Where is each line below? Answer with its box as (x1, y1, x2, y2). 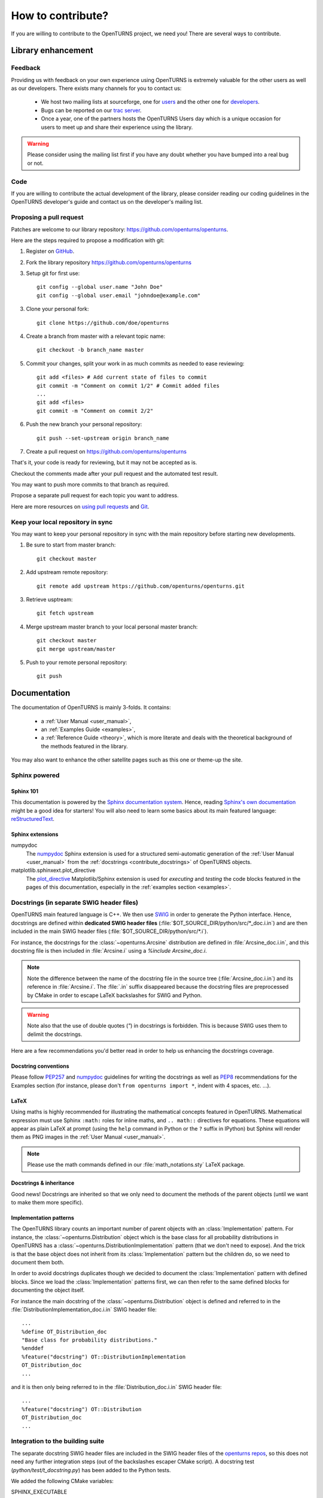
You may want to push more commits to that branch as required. (11, 481, 170, 488)
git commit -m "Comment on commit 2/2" (36, 407, 154, 414)
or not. (27, 159, 44, 167)
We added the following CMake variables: (11, 1477, 114, 1484)
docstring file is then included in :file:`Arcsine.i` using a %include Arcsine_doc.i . (11, 947, 208, 954)
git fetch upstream (36, 610, 94, 617)
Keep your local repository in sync (11, 518, 113, 526)
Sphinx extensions (11, 830, 59, 838)
